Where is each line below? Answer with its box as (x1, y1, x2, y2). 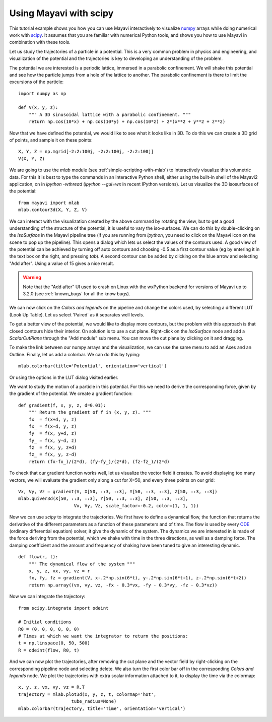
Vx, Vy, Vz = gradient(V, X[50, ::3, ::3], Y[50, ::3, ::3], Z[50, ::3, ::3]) (18, 489, 218, 495)
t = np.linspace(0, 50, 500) (18, 640, 90, 646)
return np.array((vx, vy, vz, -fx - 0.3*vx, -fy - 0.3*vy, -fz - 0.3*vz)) (28, 582, 218, 588)
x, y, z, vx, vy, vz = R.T (18, 684, 85, 690)
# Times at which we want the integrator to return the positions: (18, 633, 188, 639)
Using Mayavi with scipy (9, 8, 114, 19)
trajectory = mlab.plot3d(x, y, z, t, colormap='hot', (18, 691, 157, 697)
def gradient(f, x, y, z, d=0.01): (18, 402, 106, 408)
